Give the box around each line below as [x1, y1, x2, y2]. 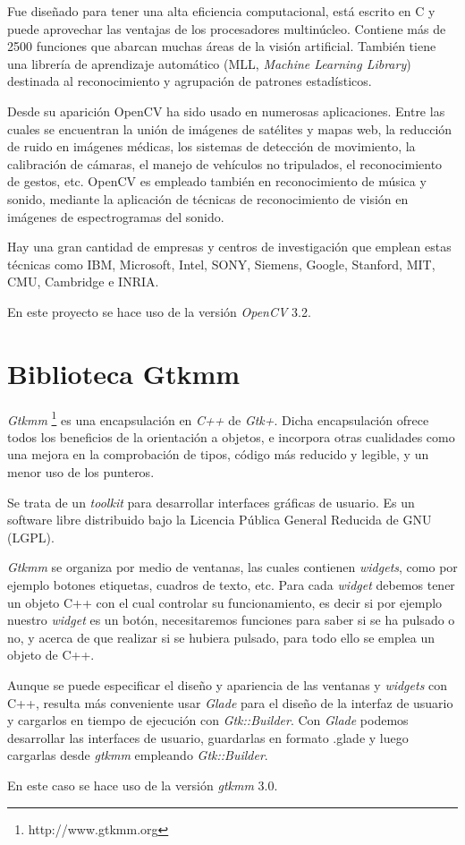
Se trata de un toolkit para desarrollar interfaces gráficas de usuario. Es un [7, 492, 415, 511]
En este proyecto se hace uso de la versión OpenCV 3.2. [7, 302, 311, 320]
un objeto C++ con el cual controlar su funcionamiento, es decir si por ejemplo [7, 593, 443, 611]
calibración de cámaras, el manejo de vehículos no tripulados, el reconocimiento [7, 154, 443, 173]
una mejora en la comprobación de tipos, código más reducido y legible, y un [7, 445, 429, 464]
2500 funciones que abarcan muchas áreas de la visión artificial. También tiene [7, 37, 436, 55]
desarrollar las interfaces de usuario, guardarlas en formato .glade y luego [7, 728, 409, 747]
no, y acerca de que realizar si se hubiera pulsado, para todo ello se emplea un [7, 627, 435, 646]
